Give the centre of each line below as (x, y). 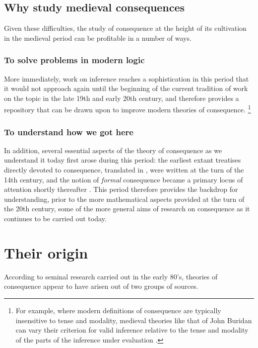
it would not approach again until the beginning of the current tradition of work (126, 88)
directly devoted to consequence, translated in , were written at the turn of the (124, 170)
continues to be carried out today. (55, 218)
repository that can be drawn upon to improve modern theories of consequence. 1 (128, 109)
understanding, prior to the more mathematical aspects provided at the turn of (124, 199)
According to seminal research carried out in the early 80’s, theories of (111, 276)
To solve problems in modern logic (74, 60)
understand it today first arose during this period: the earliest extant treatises (123, 160)
